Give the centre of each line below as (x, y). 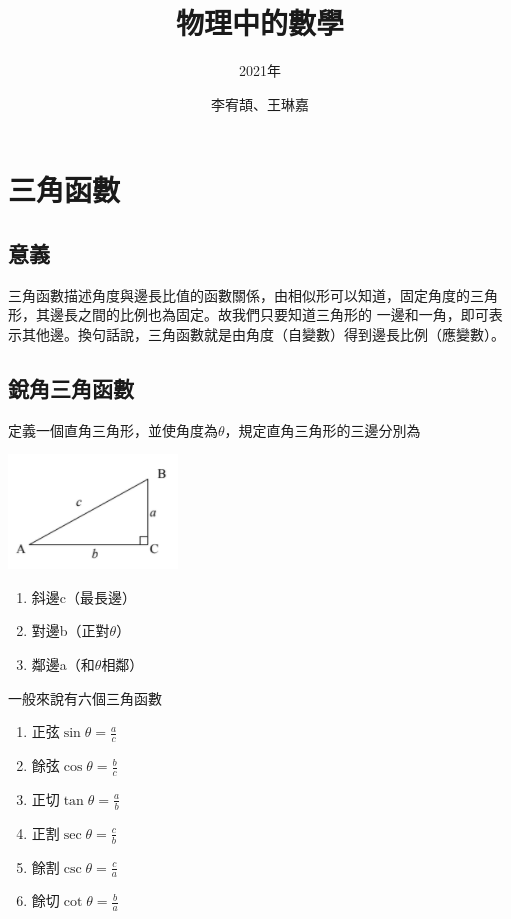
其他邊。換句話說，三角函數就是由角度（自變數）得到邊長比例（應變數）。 (263, 333)
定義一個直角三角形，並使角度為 (113, 429)
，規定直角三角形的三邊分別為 (322, 429)
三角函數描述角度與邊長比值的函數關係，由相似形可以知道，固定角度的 (239, 294)
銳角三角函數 (71, 387)
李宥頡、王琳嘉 (260, 103)
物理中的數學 (259, 22)
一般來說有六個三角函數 (85, 697)
